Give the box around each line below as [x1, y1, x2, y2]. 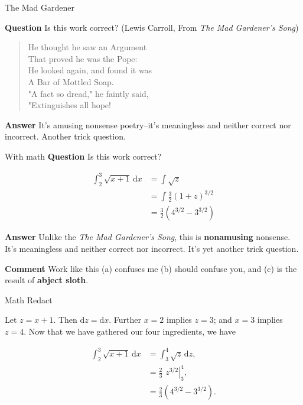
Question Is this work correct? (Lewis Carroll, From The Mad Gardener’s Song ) [5, 21, 299, 33]
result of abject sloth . [5, 274, 89, 286]
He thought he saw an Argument [28, 41, 147, 53]
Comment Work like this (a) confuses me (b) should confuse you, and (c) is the [5, 262, 297, 274]
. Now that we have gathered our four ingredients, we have [24, 325, 236, 337]
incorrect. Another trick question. [5, 130, 126, 142]
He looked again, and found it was [28, 64, 152, 76]
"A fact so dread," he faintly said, [28, 87, 149, 99]
